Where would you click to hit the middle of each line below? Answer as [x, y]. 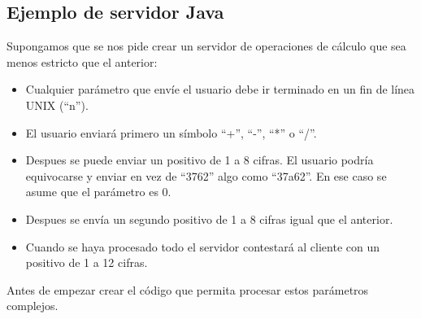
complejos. [33, 306]
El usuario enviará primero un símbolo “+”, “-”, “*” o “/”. [171, 132]
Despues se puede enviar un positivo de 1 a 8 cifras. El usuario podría [200, 160]
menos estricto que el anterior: [82, 61]
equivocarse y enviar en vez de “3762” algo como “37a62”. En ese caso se [206, 175]
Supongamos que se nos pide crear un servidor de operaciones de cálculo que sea [206, 46]
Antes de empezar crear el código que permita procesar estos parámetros [188, 289]
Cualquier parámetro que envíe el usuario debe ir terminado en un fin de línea [220, 89]
